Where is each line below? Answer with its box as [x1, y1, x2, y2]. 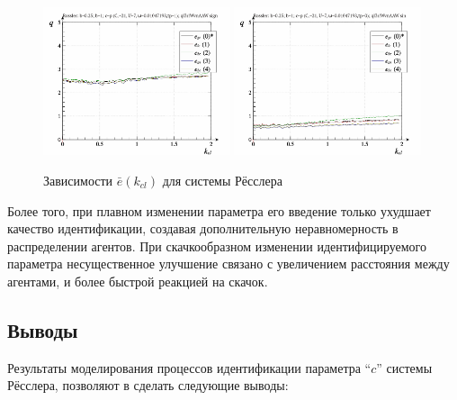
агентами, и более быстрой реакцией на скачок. [7, 271, 268, 290]
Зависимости [43, 170, 113, 189]
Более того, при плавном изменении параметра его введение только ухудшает [7, 201, 431, 220]
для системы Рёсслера [162, 170, 282, 189]
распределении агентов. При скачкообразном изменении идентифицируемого [7, 236, 426, 255]
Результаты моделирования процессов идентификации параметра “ [7, 358, 372, 377]
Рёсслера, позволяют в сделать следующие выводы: [7, 376, 289, 395]
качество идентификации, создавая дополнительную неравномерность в [7, 219, 399, 238]
